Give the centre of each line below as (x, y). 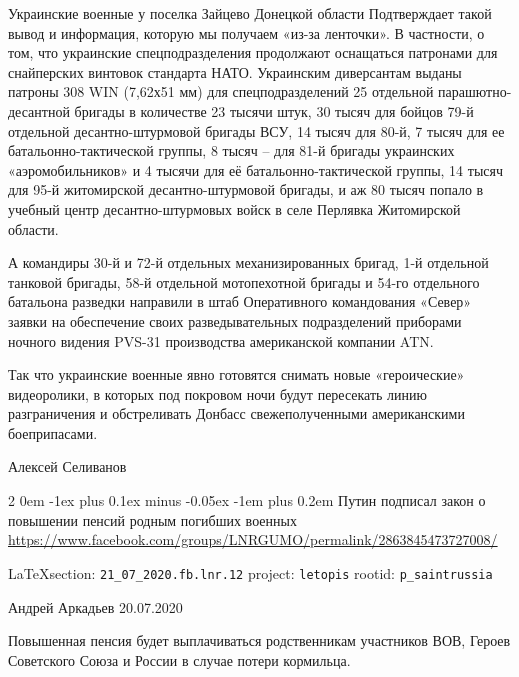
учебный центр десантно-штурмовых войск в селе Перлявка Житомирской (234, 208)
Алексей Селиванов (67, 466)
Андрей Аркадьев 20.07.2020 (95, 606)
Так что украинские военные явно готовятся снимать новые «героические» (236, 374)
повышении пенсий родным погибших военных (152, 519)
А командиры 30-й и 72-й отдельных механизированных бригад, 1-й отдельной (248, 262)
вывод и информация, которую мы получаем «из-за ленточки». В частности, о (246, 32)
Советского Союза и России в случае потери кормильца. (179, 659)
